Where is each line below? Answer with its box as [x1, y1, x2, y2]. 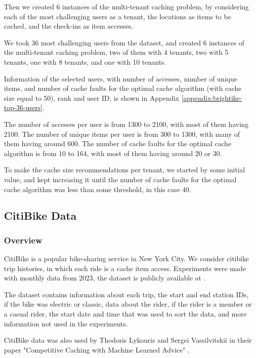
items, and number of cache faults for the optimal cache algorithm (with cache [4, 83, 242, 93]
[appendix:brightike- [181, 92, 242, 103]
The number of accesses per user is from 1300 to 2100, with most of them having [4, 119, 249, 129]
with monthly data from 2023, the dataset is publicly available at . [4, 273, 206, 283]
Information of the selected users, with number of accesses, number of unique [4, 73, 237, 83]
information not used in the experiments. [4, 318, 128, 328]
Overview [4, 234, 43, 246]
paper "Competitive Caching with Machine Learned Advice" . [4, 344, 190, 355]
